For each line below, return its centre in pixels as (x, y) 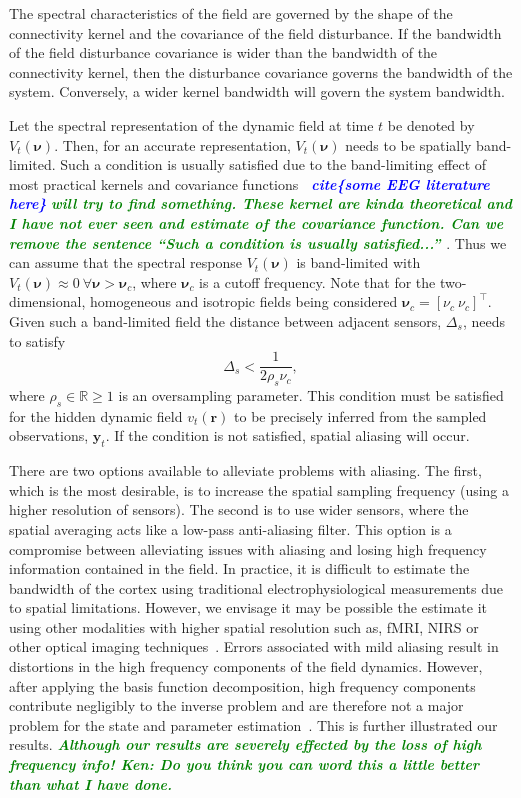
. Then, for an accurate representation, (172, 144)
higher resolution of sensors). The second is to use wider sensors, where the (239, 509)
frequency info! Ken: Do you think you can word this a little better (244, 764)
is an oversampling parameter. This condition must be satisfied (311, 394)
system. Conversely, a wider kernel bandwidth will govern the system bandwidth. (257, 91)
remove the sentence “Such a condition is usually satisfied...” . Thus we (258, 242)
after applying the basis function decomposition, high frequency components (242, 685)
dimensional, (47, 301)
